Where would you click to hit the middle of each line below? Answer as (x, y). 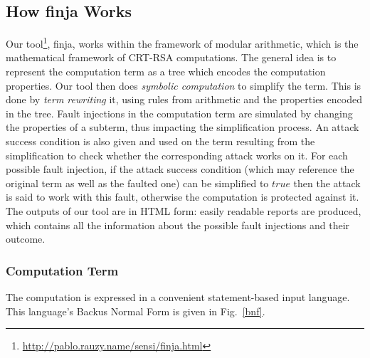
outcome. (26, 239)
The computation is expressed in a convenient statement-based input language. (178, 296)
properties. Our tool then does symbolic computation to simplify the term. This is (184, 85)
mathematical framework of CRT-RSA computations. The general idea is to (171, 57)
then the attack (327, 183)
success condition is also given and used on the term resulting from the (160, 141)
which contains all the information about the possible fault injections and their (178, 225)
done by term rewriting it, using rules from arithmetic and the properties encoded (184, 99)
